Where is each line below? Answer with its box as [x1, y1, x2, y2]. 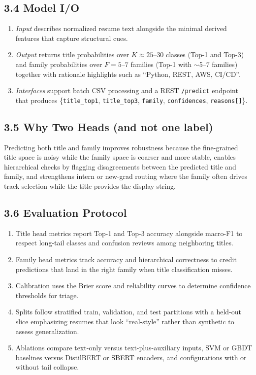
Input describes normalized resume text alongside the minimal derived [15, 23, 227, 34]
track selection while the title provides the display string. [4, 181, 176, 191]
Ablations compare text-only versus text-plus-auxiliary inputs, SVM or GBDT [15, 342, 252, 353]
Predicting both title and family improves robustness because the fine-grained [4, 142, 238, 152]
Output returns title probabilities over [15, 49, 129, 60]
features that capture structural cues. [15, 33, 128, 43]
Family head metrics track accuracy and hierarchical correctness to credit [15, 254, 237, 265]
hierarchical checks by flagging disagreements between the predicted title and [4, 161, 236, 171]
